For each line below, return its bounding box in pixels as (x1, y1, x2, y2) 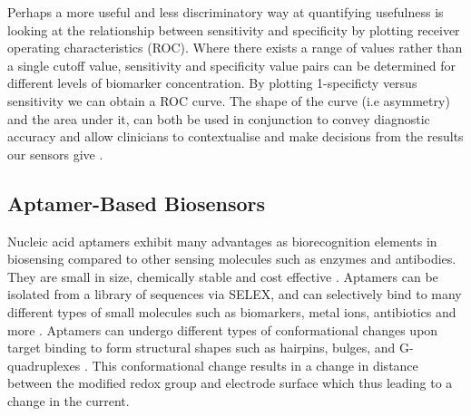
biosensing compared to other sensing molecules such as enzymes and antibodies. (7, 249, 456, 268)
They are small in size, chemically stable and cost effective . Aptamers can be (7, 266, 438, 285)
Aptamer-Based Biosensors (7, 189, 266, 217)
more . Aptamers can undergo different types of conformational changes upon (7, 320, 438, 339)
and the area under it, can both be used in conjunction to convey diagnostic (7, 109, 430, 128)
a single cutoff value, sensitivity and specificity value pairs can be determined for (7, 55, 456, 74)
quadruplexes (7, 355, 81, 374)
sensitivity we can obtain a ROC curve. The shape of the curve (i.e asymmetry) (7, 91, 450, 110)
